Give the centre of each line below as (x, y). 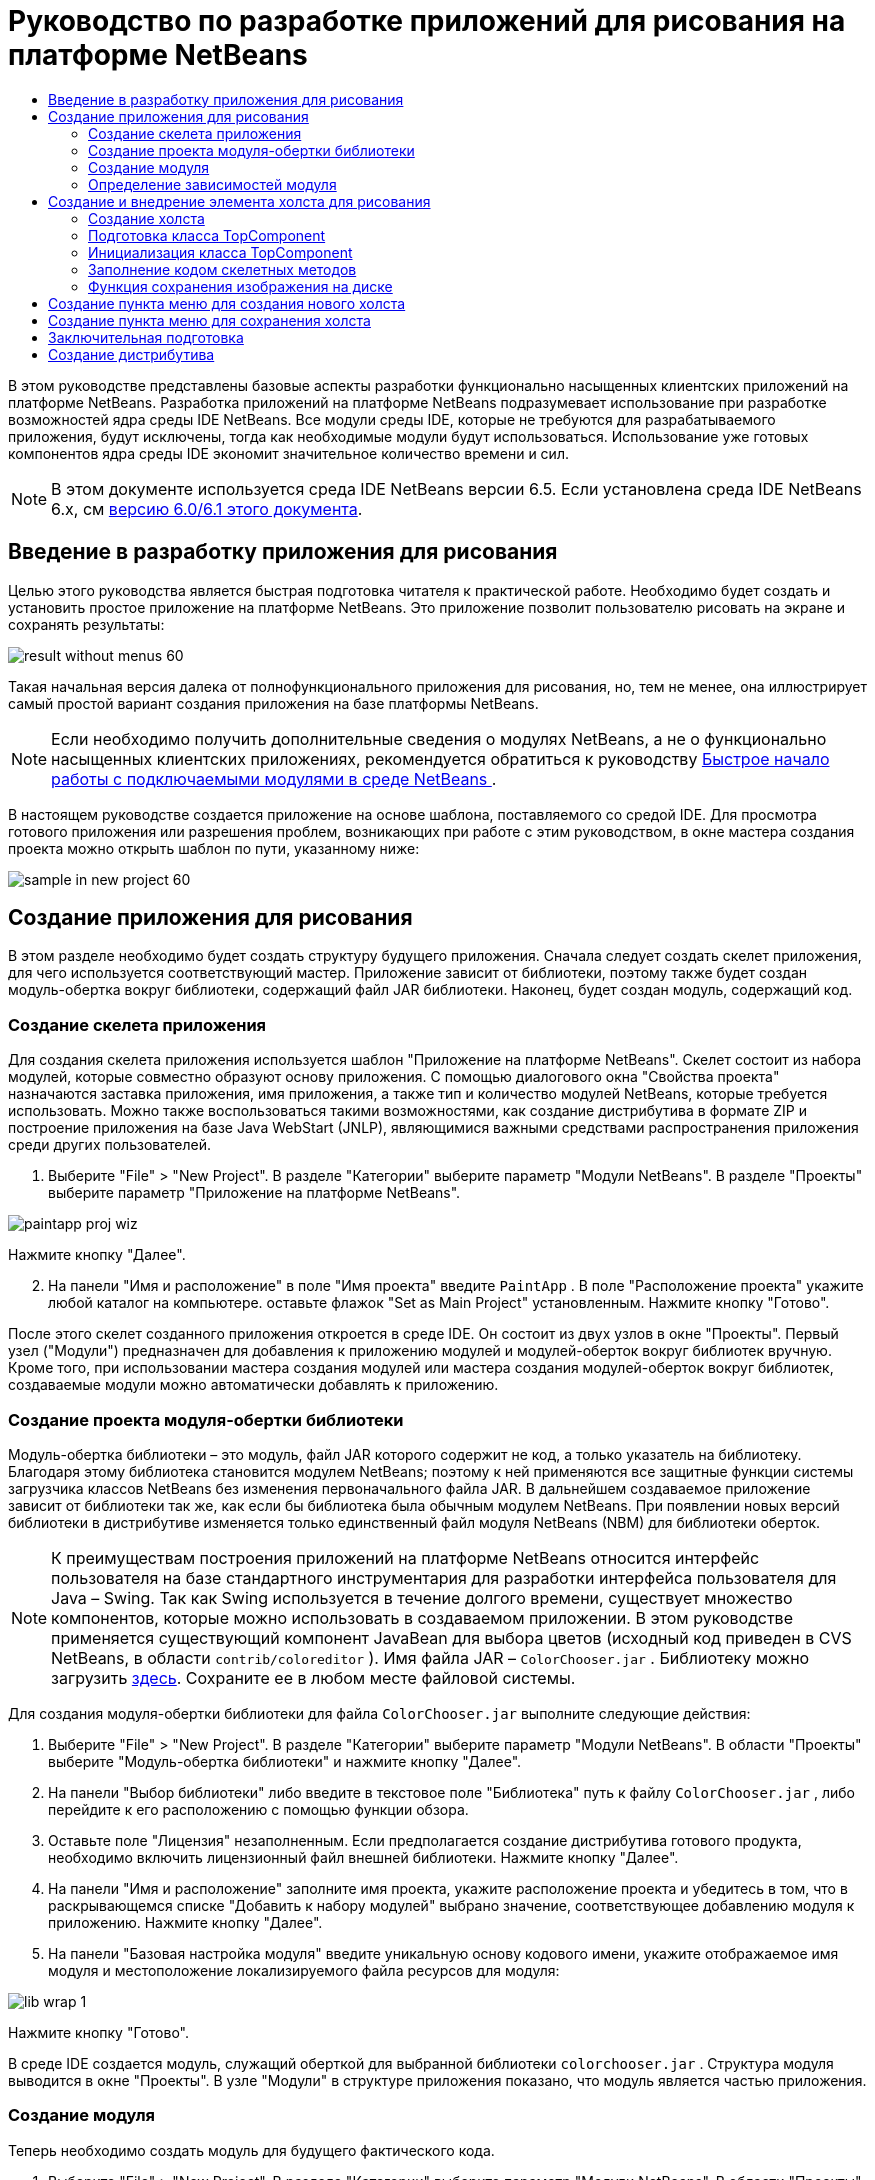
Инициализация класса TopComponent (220, 252)
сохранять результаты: (86, 624)
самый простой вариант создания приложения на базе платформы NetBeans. (273, 703)
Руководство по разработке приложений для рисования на (427, 21)
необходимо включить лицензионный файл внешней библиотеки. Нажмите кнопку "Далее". (363, 1857)
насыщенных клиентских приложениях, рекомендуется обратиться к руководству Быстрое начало (440, 758)
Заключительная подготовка (146, 337)
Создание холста (146, 218)
